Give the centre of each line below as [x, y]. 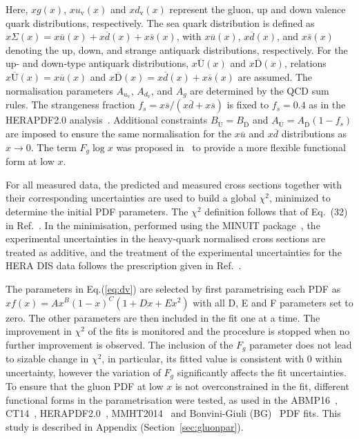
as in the [327, 105]
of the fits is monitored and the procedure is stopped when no [219, 331]
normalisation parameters [59, 90]
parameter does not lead [301, 344]
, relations [305, 63]
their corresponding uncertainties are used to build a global [131, 198]
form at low [30, 161]
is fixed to [248, 105]
